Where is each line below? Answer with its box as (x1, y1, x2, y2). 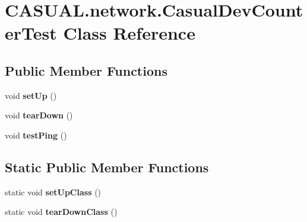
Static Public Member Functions (5, 157, 209, 176)
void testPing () (5, 128, 67, 141)
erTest (5, 21, 57, 45)
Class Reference (63, 21, 195, 45)
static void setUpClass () (5, 185, 102, 198)
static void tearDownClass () (5, 205, 118, 218)
